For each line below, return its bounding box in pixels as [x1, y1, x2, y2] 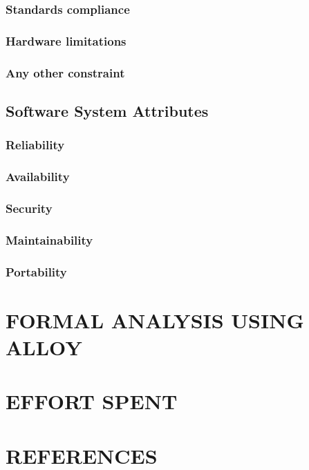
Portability [6, 263, 67, 280]
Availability [6, 168, 70, 185]
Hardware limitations [6, 32, 127, 49]
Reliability [6, 136, 65, 153]
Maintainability [6, 231, 93, 248]
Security [6, 199, 53, 216]
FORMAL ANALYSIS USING [6, 305, 304, 334]
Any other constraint [6, 64, 125, 81]
